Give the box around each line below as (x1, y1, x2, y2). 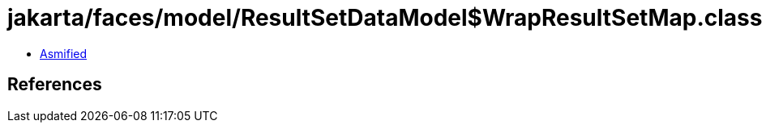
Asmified (40, 46, 88, 60)
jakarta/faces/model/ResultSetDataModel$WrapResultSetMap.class (7, 4, 763, 31)
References (7, 74, 102, 95)
